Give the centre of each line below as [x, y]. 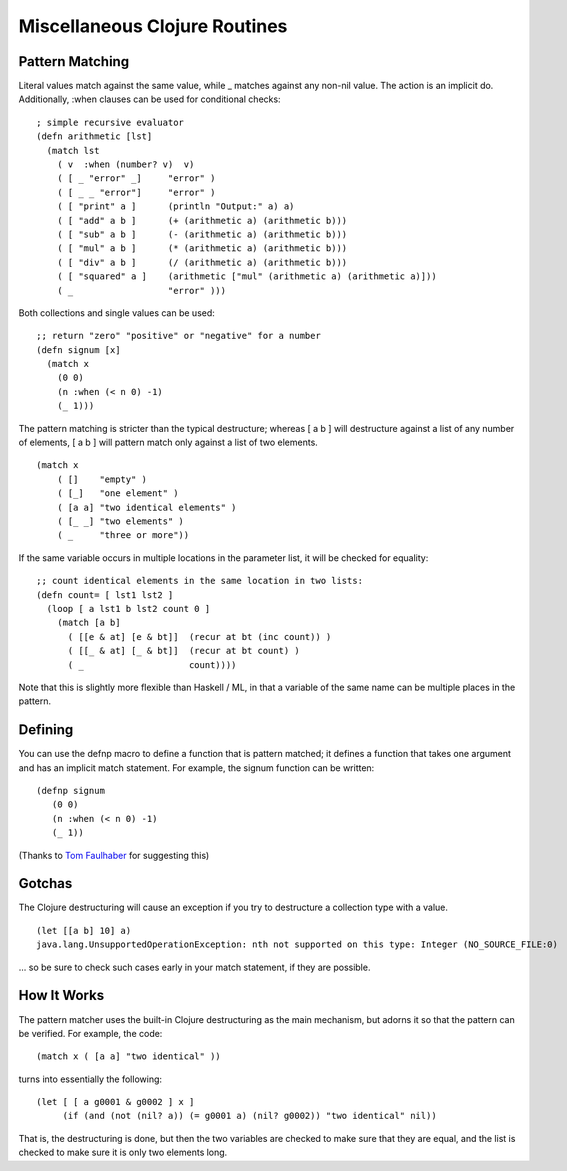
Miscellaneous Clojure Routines [153, 26]
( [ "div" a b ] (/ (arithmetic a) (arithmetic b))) [202, 262]
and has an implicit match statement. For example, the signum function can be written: [196, 767]
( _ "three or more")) [123, 535]
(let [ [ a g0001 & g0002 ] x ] [115, 1102]
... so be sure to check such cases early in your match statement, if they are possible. [194, 967]
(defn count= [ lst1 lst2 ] [105, 594]
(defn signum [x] [78, 349]
